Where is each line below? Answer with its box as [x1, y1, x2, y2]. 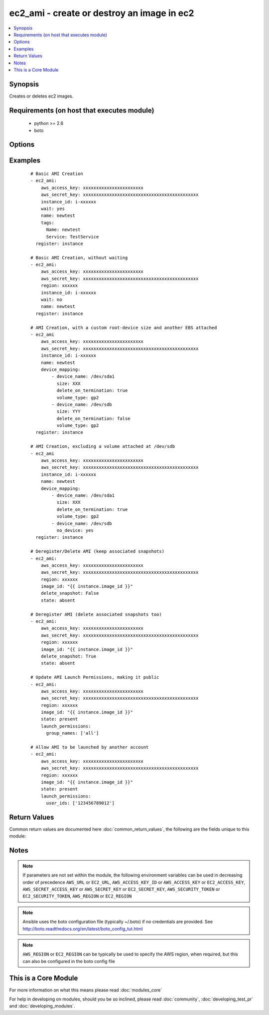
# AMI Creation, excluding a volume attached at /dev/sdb [30, 444, 175, 449]
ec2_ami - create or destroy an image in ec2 [9, 7, 194, 18]
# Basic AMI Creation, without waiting [30, 255, 128, 260]
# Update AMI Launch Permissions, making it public [30, 675, 159, 680]
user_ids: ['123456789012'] [46, 800, 115, 806]
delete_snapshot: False [40, 590, 99, 596]
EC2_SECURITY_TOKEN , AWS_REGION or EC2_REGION [22, 893, 132, 899]
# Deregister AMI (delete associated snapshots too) [30, 611, 162, 617]
